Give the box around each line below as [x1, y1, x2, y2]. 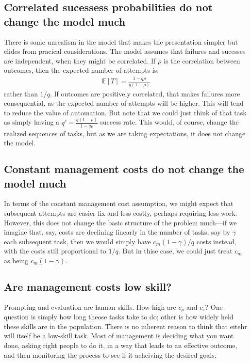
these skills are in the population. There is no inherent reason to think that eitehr [4, 321, 247, 331]
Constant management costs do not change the [4, 161, 244, 176]
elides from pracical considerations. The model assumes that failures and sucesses [4, 46, 246, 56]
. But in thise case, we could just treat [118, 246, 233, 256]
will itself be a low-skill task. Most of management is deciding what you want [4, 331, 234, 341]
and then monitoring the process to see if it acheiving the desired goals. [4, 349, 217, 360]
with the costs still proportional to [4, 246, 106, 256]
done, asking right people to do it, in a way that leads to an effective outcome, [4, 340, 237, 350]
